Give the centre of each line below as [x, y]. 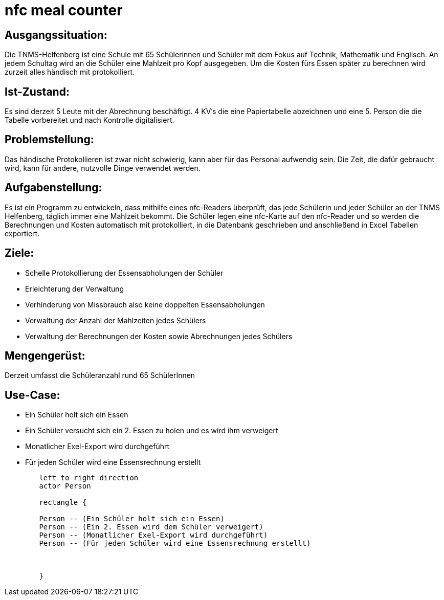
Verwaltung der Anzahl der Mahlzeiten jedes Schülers [116, 320]
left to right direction [89, 478]
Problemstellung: [49, 140]
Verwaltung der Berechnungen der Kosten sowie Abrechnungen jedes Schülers [159, 336]
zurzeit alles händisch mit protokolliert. [70, 72]
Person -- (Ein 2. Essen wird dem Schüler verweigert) [151, 527]
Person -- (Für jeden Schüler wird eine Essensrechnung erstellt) [175, 543]
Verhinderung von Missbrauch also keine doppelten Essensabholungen [145, 304]
